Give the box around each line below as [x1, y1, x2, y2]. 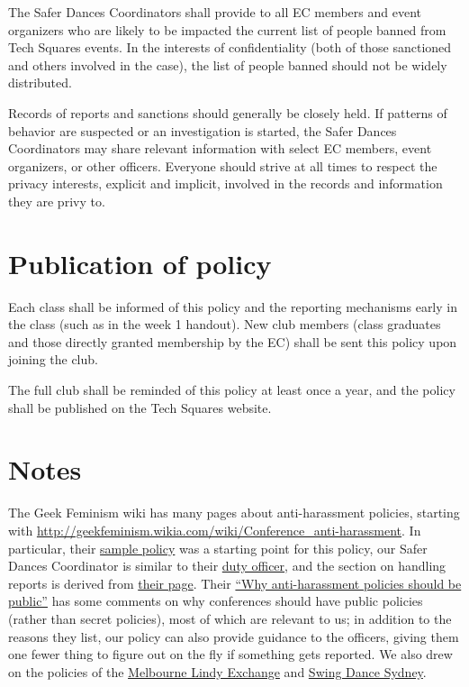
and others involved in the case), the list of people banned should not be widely [8, 55, 447, 74]
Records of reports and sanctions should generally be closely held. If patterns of [8, 103, 447, 122]
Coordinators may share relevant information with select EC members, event [8, 139, 432, 158]
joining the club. [8, 350, 98, 369]
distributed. [8, 73, 72, 92]
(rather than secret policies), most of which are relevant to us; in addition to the [8, 609, 452, 627]
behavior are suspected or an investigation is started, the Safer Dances [8, 121, 397, 140]
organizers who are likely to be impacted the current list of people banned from [8, 20, 446, 39]
